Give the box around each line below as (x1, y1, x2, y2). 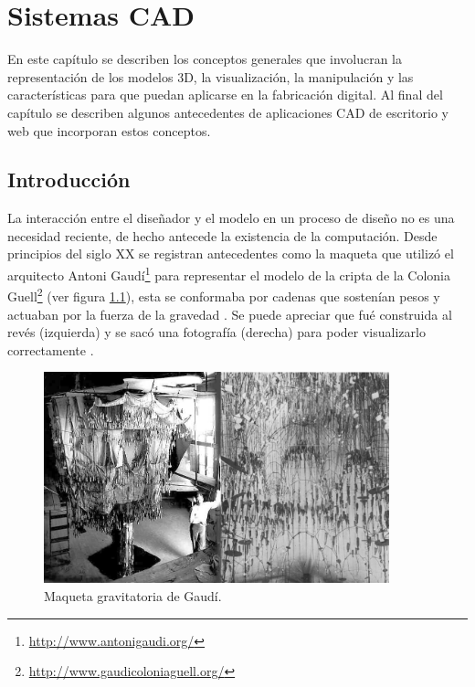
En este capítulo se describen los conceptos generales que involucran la (7, 49, 403, 69)
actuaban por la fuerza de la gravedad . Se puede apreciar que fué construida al (7, 304, 452, 323)
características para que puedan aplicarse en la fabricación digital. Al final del (7, 85, 443, 104)
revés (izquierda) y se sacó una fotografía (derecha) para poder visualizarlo (7, 322, 426, 342)
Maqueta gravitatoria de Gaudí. (44, 586, 222, 605)
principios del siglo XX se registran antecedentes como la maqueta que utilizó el (7, 244, 454, 263)
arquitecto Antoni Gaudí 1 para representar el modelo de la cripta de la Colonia (7, 263, 450, 284)
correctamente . (7, 340, 94, 359)
